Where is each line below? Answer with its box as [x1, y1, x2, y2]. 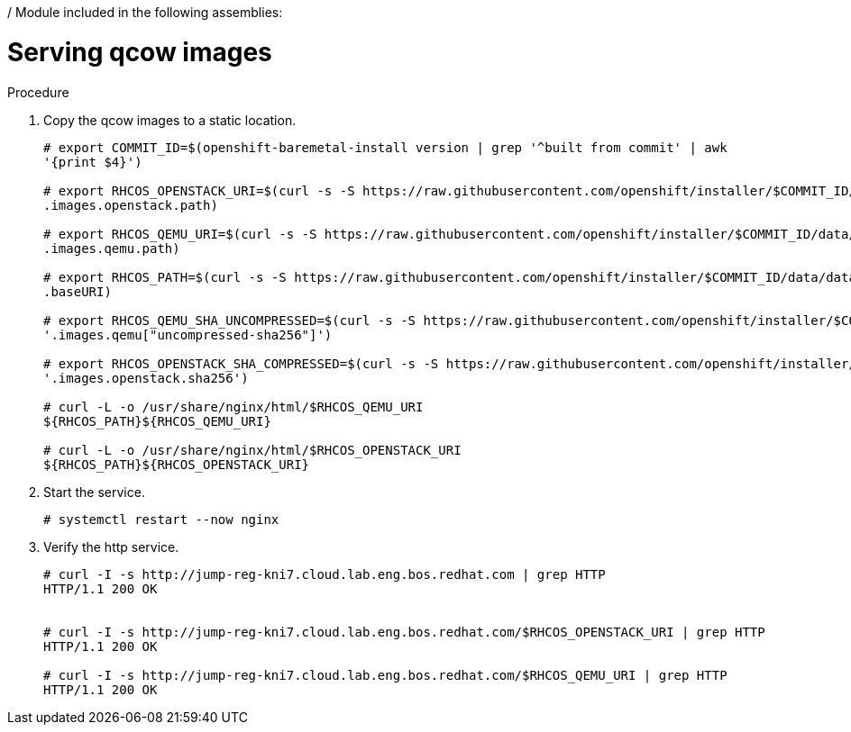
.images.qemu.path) [43, 240, 180, 256]
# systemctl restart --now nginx [43, 511, 279, 527]
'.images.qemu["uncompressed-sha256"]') [43, 327, 333, 342]
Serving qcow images [7, 36, 272, 68]
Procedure [7, 84, 69, 100]
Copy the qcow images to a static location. [43, 112, 297, 128]
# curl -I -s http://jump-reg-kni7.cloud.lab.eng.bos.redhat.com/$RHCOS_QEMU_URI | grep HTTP [43, 667, 727, 682]
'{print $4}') [43, 154, 142, 169]
